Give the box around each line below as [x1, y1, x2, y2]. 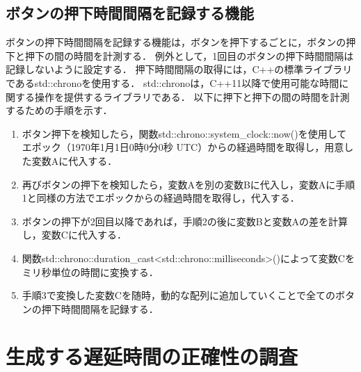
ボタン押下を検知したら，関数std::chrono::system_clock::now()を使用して [22, 126, 347, 140]
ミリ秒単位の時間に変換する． [22, 264, 159, 279]
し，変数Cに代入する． [22, 227, 127, 242]
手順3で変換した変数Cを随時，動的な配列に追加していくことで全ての [22, 288, 336, 302]
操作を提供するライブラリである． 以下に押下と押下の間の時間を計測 [34, 89, 350, 104]
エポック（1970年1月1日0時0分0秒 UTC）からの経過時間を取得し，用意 [22, 140, 344, 154]
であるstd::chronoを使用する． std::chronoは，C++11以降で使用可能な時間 [6, 75, 339, 90]
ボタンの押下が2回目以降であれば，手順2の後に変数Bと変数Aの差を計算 [22, 213, 348, 228]
